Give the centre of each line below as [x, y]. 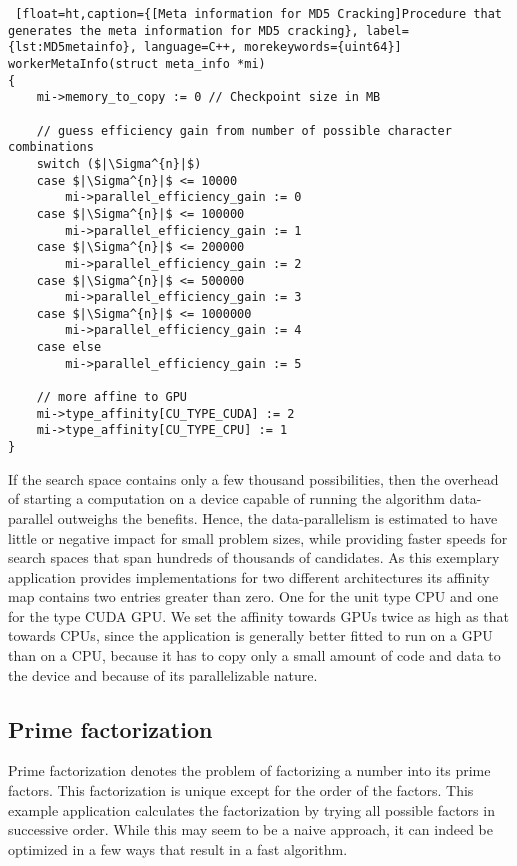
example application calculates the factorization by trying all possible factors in [251, 809]
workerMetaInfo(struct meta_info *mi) [137, 63]
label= [387, 30]
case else [69, 347]
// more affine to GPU [111, 397]
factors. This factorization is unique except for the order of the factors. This [241, 790]
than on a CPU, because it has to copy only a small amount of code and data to [254, 655]
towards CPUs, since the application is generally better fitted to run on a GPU [250, 635]
